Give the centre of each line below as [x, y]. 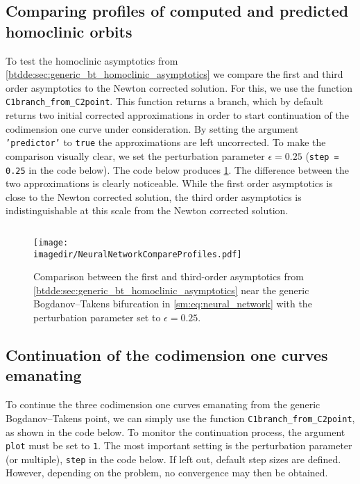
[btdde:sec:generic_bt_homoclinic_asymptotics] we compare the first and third [174, 74]
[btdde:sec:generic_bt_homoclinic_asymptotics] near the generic [171, 290]
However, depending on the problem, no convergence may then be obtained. [167, 473]
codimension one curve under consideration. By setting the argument [152, 128]
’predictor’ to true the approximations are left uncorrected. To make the [166, 142]
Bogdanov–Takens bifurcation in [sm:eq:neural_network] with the [173, 304]
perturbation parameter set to [97, 317]
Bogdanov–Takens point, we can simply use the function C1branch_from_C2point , [180, 418]
